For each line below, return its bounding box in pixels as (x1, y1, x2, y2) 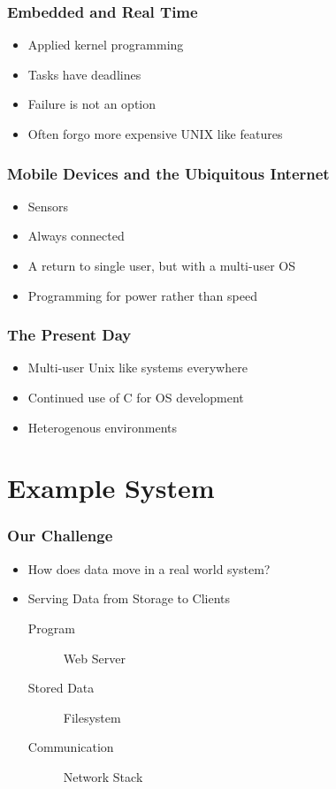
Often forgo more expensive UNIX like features (27, 125, 283, 142)
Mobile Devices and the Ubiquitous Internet (7, 162, 330, 184)
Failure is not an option (27, 95, 157, 113)
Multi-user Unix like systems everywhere (27, 358, 248, 377)
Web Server (63, 648, 126, 667)
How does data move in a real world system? (27, 559, 271, 578)
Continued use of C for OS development (27, 388, 244, 406)
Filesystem (63, 708, 121, 726)
